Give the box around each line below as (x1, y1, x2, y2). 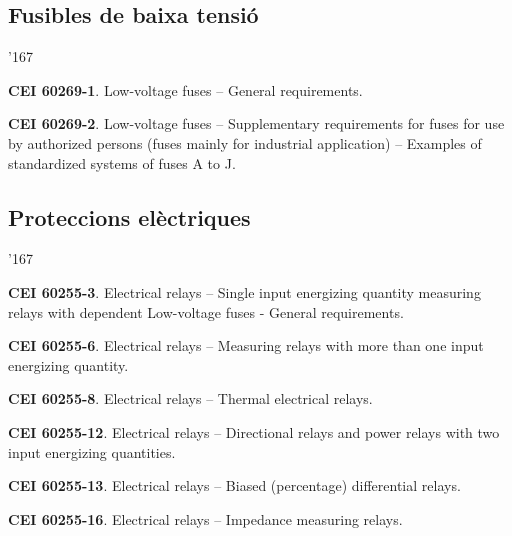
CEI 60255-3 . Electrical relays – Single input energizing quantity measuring (8, 281, 481, 302)
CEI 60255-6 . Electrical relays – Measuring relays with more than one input (8, 335, 484, 356)
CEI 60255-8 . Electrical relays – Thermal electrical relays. (8, 388, 373, 409)
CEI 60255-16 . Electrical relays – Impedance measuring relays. (8, 508, 403, 529)
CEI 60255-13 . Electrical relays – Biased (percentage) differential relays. (8, 475, 461, 496)
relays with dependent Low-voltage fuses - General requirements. (8, 301, 404, 322)
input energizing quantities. (8, 441, 176, 462)
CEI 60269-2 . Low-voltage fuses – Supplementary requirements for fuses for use (8, 113, 505, 134)
